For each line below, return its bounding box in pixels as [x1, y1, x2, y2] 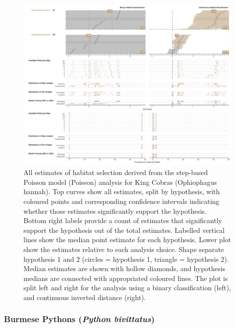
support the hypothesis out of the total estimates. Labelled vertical [23, 225, 225, 235]
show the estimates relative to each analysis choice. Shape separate [23, 244, 224, 254]
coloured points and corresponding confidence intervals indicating [23, 196, 219, 206]
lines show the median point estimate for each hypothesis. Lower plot [23, 234, 231, 245]
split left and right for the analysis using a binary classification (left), [23, 282, 231, 293]
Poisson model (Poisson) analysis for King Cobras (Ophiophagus [23, 177, 217, 187]
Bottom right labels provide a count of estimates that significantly [23, 215, 222, 226]
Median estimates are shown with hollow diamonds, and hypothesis [23, 263, 225, 274]
